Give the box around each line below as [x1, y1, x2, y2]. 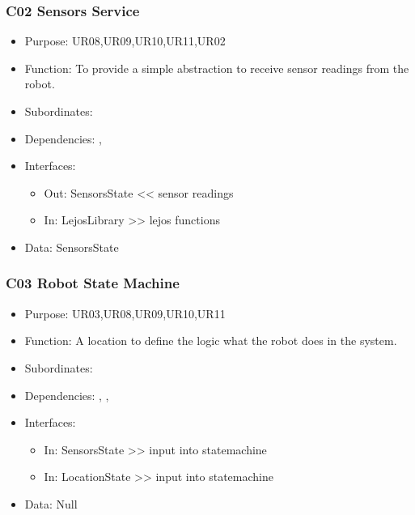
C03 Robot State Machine [6, 273, 180, 293]
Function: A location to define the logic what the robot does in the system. [24, 332, 397, 349]
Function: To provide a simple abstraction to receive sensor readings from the [24, 59, 409, 76]
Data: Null [24, 495, 78, 512]
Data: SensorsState [24, 238, 119, 255]
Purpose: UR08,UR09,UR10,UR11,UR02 [24, 32, 226, 49]
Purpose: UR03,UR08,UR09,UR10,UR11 [24, 304, 226, 321]
